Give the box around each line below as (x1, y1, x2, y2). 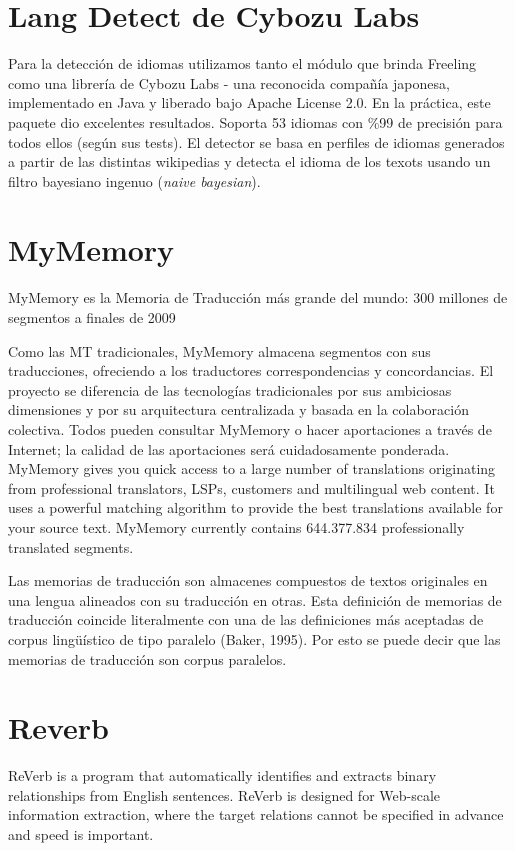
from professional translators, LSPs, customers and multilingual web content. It (8, 477, 495, 498)
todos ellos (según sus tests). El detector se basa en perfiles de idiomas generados (8, 131, 505, 152)
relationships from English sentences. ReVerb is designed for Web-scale (8, 784, 441, 805)
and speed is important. (8, 824, 154, 844)
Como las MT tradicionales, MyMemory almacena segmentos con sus (8, 340, 431, 361)
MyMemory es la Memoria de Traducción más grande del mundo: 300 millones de (8, 287, 508, 308)
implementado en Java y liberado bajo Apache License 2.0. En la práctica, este (8, 92, 491, 113)
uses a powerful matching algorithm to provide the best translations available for (8, 497, 503, 518)
